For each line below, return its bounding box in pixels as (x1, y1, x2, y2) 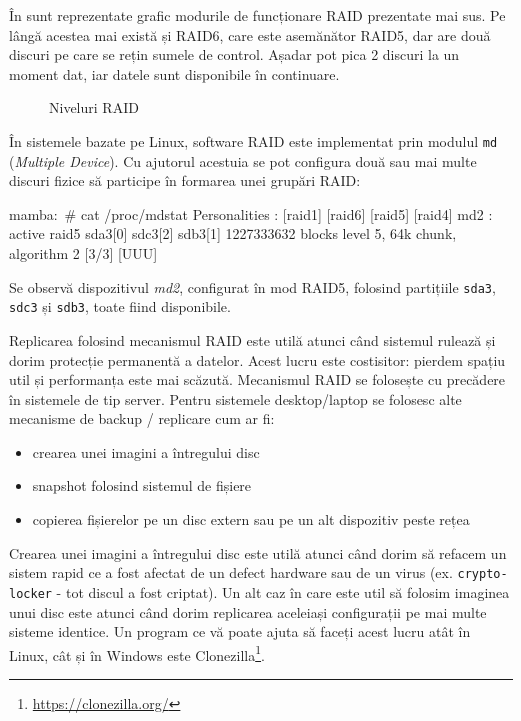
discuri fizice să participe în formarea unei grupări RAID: (9, 170, 361, 191)
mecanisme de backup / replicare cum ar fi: (9, 408, 275, 429)
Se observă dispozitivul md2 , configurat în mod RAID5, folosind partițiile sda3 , (9, 276, 496, 297)
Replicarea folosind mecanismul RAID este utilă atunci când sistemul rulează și (9, 329, 496, 350)
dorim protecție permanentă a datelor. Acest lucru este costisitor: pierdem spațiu (9, 349, 506, 370)
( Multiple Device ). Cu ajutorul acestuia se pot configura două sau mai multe (9, 150, 477, 171)
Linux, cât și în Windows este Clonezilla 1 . (9, 641, 265, 665)
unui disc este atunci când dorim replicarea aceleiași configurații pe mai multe (9, 601, 487, 622)
